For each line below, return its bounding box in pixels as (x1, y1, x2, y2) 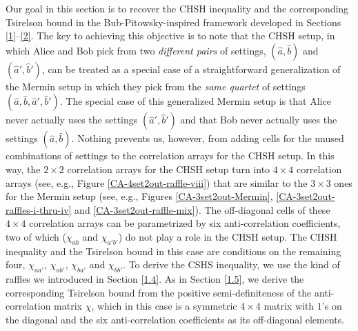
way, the (6, 161, 41, 176)
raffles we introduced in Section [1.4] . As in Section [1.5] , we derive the (6, 272, 304, 286)
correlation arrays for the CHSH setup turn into (67, 161, 270, 176)
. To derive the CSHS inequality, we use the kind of (123, 257, 340, 272)
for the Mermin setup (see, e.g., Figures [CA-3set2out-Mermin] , (6, 189, 273, 203)
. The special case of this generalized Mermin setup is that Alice (59, 94, 331, 108)
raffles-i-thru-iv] (6, 202, 72, 217)
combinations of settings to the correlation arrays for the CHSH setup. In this (6, 148, 335, 163)
